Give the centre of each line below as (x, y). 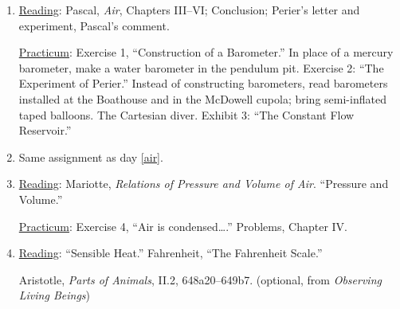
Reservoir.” (45, 130)
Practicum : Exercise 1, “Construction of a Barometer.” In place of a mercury (206, 52)
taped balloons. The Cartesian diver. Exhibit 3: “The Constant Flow (186, 114)
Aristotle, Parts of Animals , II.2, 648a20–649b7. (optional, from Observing (200, 279)
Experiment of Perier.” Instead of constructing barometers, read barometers (203, 83)
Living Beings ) (55, 295)
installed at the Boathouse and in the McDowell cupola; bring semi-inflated (202, 98)
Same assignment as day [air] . (91, 156)
